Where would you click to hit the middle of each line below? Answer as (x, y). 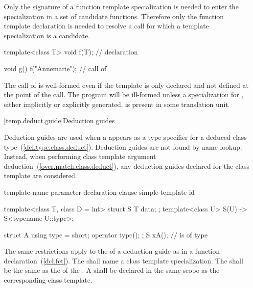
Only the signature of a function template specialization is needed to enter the (121, 6)
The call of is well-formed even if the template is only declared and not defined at (126, 85)
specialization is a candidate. (47, 35)
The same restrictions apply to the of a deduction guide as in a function (112, 251)
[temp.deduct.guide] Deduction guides (59, 120)
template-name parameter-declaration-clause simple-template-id (99, 192)
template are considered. (41, 175)
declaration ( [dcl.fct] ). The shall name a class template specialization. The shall (124, 260)
